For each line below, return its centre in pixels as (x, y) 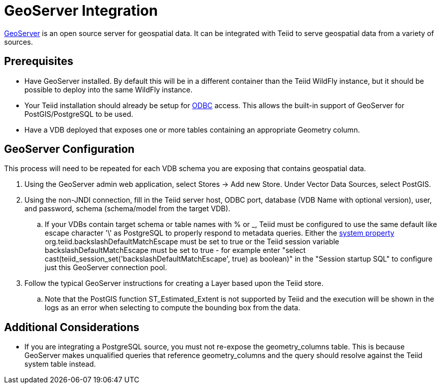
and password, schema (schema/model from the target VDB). (127, 209)
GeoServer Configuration (69, 149)
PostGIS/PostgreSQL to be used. (79, 114)
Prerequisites (39, 61)
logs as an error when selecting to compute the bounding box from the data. (173, 308)
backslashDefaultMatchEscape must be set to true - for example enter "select (175, 250)
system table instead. (60, 364)
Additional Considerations (72, 327)
